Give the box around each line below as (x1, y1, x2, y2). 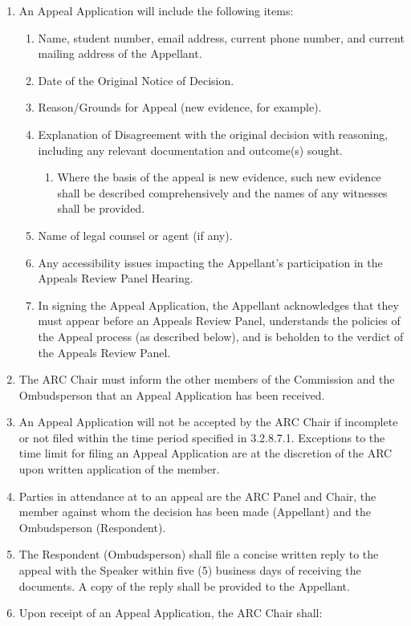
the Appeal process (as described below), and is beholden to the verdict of (38, 327, 404, 344)
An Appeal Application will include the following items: (18, 2, 294, 18)
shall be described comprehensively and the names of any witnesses (57, 184, 388, 201)
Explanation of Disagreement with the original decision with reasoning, (38, 125, 389, 142)
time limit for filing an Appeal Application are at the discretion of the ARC (18, 445, 393, 461)
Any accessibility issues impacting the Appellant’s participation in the (38, 254, 383, 270)
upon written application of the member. (18, 461, 220, 478)
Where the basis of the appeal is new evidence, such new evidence (57, 169, 381, 185)
